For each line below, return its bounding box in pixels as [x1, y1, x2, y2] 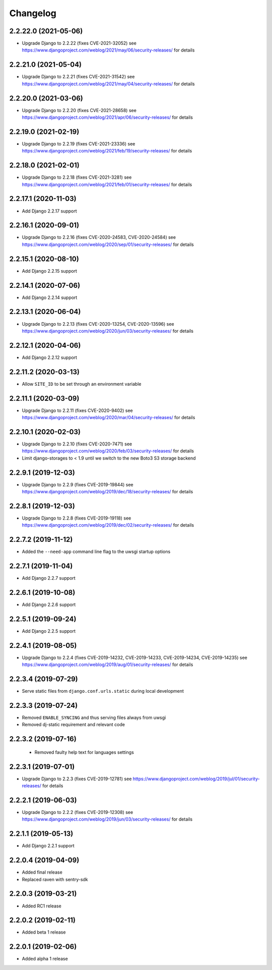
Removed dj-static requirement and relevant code [22, 722, 125, 728]
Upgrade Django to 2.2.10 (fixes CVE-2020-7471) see [22, 441, 132, 447]
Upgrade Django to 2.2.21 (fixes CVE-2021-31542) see [22, 74, 135, 80]
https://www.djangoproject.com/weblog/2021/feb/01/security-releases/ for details [22, 181, 192, 187]
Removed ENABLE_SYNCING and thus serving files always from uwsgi [22, 714, 166, 721]
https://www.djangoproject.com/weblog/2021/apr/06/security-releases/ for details [22, 114, 193, 121]
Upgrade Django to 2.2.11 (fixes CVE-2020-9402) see [22, 407, 133, 414]
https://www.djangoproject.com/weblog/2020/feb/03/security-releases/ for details [22, 448, 194, 454]
